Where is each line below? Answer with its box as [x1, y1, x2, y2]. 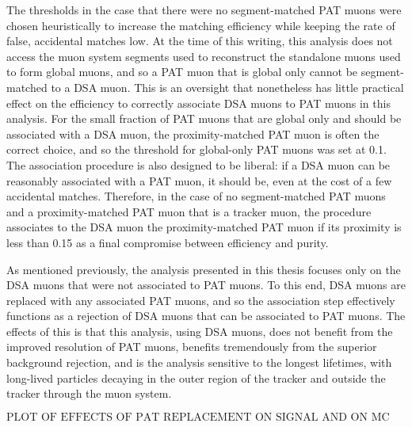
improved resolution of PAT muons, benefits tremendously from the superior [6, 338, 377, 355]
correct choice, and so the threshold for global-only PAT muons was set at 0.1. [6, 141, 387, 158]
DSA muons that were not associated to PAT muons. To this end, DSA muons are [6, 276, 406, 293]
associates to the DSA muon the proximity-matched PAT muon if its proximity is [6, 219, 402, 235]
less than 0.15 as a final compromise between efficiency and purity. [6, 234, 329, 250]
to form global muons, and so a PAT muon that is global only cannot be [6, 63, 358, 80]
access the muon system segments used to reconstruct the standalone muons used [6, 48, 401, 64]
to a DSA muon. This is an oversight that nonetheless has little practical [51, 78, 404, 95]
